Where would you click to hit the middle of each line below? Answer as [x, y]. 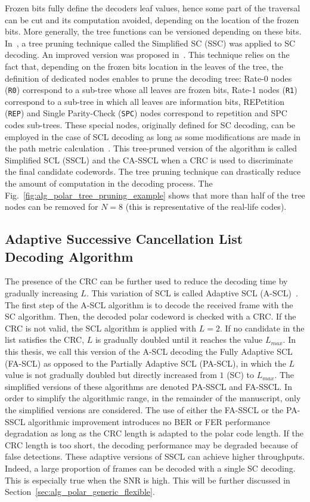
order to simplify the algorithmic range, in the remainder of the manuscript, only [153, 398]
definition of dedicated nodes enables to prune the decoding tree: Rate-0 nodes [148, 78]
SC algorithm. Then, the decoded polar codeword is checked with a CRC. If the [151, 316]
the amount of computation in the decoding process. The [109, 183]
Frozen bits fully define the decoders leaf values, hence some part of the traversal [153, 8]
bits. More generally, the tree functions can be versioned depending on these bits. [153, 31]
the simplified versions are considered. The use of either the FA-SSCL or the [144, 409]
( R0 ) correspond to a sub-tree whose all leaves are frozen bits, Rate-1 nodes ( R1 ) [151, 90]
